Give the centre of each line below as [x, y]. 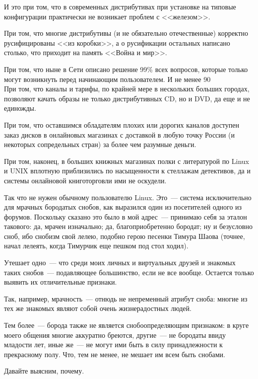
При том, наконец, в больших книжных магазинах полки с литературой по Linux [127, 161]
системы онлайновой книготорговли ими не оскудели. [85, 180]
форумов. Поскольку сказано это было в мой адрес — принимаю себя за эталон [126, 216]
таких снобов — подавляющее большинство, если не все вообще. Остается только [129, 272]
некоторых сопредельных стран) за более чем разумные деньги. [100, 144]
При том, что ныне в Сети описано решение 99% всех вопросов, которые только [126, 69]
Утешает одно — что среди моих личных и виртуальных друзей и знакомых [120, 263]
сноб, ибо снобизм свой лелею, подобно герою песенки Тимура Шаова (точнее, [125, 236]
